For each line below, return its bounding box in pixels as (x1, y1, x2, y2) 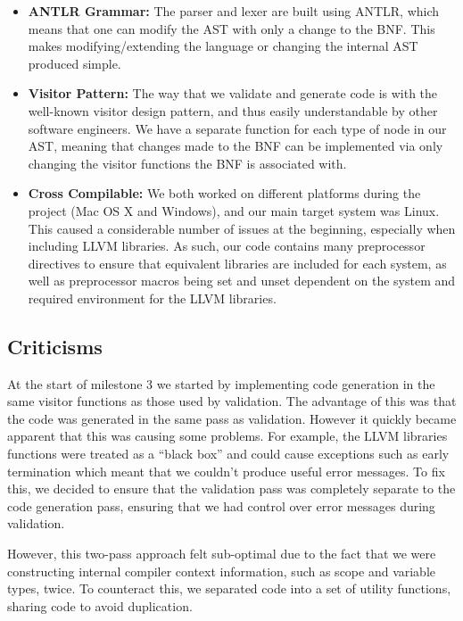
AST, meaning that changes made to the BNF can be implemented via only (28, 137, 443, 155)
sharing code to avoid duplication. (7, 596, 193, 615)
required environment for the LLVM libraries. (28, 288, 277, 307)
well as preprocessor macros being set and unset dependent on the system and (28, 271, 456, 290)
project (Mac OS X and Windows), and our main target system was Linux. (28, 201, 440, 219)
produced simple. (28, 54, 121, 72)
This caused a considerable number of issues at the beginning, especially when (28, 219, 456, 237)
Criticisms (7, 332, 103, 360)
